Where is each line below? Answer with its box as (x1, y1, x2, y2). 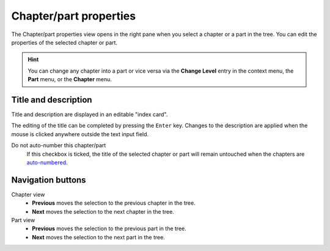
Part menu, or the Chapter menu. (28, 76, 112, 83)
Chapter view (11, 191, 45, 198)
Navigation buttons (11, 175, 86, 185)
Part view (11, 217, 35, 224)
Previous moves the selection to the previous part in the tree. (32, 225, 186, 232)
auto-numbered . (26, 159, 68, 166)
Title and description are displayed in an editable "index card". (11, 111, 168, 118)
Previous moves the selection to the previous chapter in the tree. (32, 199, 196, 207)
